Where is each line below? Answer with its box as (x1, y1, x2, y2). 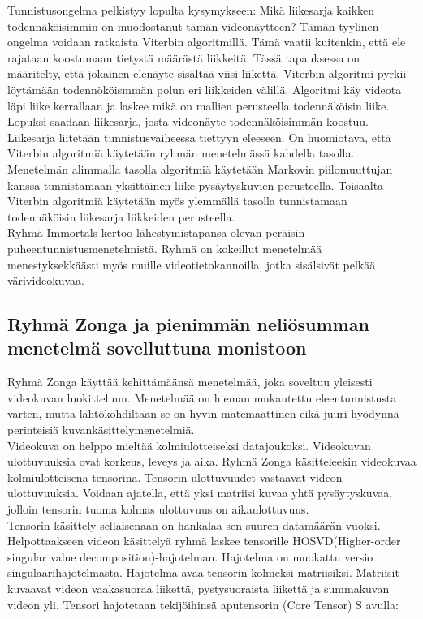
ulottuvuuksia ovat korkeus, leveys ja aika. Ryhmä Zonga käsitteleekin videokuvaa (7, 453, 417, 470)
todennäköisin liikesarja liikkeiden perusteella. (7, 208, 235, 225)
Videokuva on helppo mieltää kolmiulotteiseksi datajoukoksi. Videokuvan (7, 436, 371, 454)
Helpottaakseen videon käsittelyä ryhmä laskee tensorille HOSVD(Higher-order (7, 532, 401, 549)
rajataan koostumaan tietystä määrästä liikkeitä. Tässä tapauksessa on (7, 49, 360, 66)
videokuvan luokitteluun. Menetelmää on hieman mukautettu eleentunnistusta (7, 389, 397, 406)
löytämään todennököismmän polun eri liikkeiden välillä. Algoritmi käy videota (7, 80, 402, 97)
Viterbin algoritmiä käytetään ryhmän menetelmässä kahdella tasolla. (7, 144, 355, 161)
